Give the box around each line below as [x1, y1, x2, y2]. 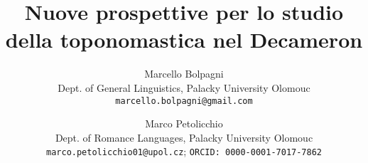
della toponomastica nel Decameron [5, 25, 363, 54]
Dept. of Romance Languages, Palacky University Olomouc [55, 130, 313, 144]
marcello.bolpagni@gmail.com [115, 95, 253, 106]
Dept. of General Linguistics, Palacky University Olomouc [58, 80, 310, 95]
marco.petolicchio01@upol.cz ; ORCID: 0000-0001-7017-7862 [46, 144, 322, 159]
